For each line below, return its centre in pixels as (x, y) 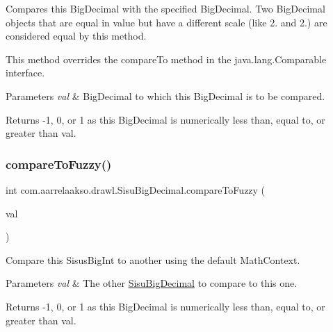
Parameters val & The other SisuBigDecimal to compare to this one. (152, 283)
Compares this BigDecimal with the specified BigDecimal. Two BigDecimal (165, 8)
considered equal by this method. (76, 36)
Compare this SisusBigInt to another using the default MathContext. (153, 259)
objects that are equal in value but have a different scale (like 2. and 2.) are (166, 22)
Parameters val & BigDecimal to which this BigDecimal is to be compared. (165, 96)
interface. (25, 73)
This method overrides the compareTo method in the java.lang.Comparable (166, 59)
